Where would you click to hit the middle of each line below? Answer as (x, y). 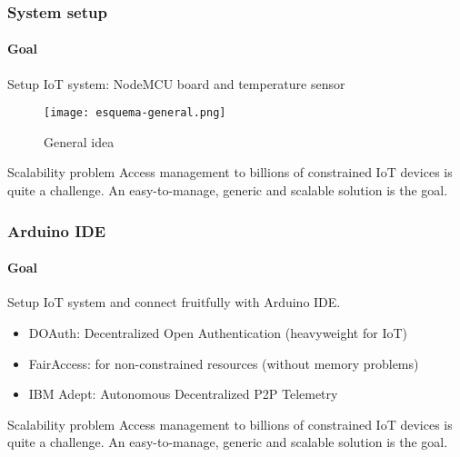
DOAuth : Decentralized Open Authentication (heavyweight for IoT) (218, 332)
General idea (79, 141)
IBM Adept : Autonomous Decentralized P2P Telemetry (183, 394)
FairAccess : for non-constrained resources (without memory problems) (224, 363)
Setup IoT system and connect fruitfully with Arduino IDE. (174, 302)
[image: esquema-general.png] (135, 113)
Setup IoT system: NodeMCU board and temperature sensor (176, 83)
